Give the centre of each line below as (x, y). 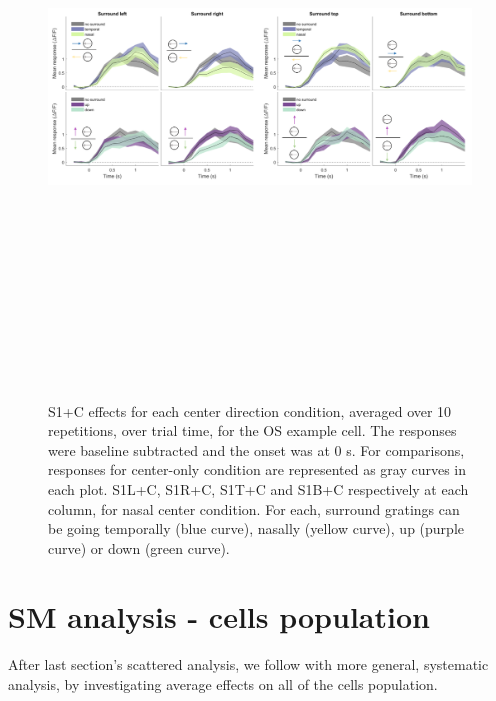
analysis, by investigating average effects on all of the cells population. (223, 684)
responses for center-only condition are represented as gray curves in (257, 469)
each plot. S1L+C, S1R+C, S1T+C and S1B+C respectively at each (258, 488)
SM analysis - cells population (219, 616)
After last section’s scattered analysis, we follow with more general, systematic (248, 664)
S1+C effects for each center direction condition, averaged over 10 (250, 410)
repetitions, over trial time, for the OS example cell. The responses (252, 430)
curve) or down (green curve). (139, 547)
